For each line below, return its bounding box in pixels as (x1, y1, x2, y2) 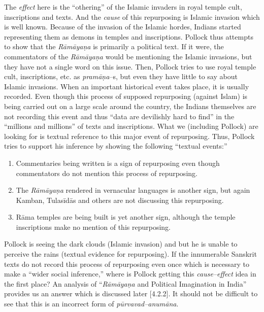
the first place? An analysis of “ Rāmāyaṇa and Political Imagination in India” (4, 278, 247, 289)
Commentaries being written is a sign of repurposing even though (16, 157, 220, 168)
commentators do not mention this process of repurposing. (16, 167, 197, 178)
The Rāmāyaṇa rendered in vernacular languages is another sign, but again (16, 185, 250, 195)
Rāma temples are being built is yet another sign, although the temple (16, 212, 236, 222)
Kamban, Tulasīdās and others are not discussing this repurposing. (16, 194, 224, 205)
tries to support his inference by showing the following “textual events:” (4, 141, 227, 151)
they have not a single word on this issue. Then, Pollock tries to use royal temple (4, 61, 256, 72)
